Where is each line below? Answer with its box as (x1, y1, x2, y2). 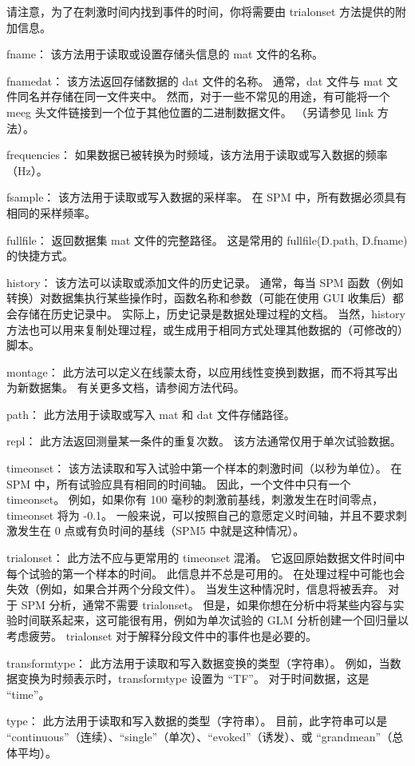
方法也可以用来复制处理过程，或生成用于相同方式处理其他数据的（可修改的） (6, 321, 409, 337)
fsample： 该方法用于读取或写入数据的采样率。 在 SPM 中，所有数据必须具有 (6, 189, 407, 205)
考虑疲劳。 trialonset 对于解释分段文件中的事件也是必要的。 (6, 628, 318, 644)
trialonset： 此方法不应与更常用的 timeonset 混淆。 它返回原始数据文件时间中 (6, 549, 405, 566)
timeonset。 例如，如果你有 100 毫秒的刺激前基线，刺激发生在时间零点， (6, 491, 384, 508)
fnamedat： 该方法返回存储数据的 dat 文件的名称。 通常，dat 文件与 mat (6, 72, 383, 89)
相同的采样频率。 (6, 204, 96, 221)
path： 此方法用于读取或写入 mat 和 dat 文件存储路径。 (6, 405, 295, 422)
